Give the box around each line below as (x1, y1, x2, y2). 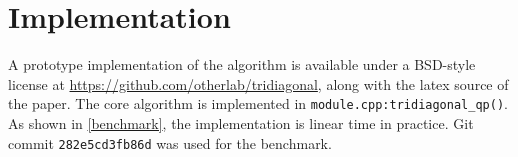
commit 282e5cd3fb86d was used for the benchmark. (8, 132, 332, 153)
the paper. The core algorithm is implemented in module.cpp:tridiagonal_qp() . (8, 93, 508, 114)
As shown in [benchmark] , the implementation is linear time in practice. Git (8, 112, 474, 133)
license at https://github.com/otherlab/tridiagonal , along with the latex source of (8, 73, 509, 94)
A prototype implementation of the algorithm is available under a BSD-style (8, 54, 476, 75)
